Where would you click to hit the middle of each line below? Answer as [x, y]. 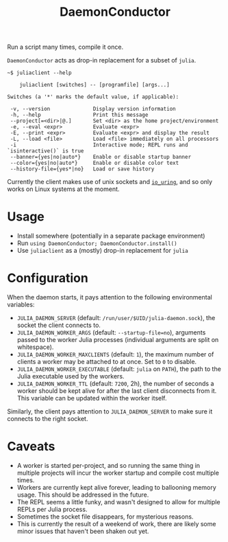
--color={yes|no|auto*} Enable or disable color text [94, 163]
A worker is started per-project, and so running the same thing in [109, 465]
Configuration [48, 278]
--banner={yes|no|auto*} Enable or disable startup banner [101, 157]
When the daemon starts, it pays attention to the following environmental [110, 297]
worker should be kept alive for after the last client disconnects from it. [117, 391]
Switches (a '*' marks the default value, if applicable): [93, 97]
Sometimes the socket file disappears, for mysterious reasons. [105, 517]
